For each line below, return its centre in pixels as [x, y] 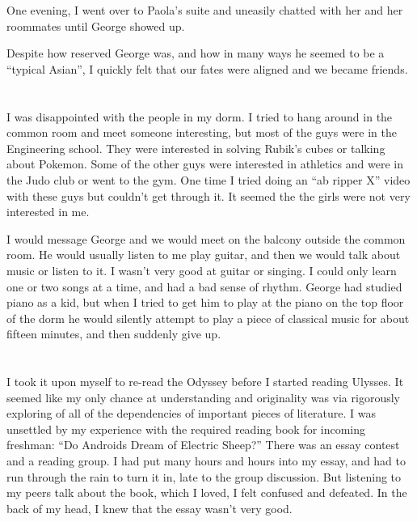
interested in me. [48, 212]
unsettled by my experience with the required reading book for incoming [186, 429]
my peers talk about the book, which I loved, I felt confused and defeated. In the [207, 492]
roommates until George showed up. [96, 25]
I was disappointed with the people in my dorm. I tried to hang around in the [200, 116]
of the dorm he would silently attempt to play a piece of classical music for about [208, 318]
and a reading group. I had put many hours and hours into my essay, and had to [206, 461]
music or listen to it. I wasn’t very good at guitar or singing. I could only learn [202, 270]
